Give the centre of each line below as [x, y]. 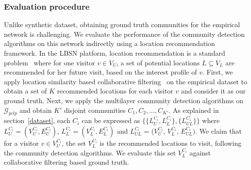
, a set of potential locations [158, 62]
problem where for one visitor [50, 62]
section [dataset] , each [37, 120]
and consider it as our [213, 91]
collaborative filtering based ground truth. [67, 162]
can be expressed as [111, 120]
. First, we [218, 72]
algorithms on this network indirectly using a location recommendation [109, 43]
